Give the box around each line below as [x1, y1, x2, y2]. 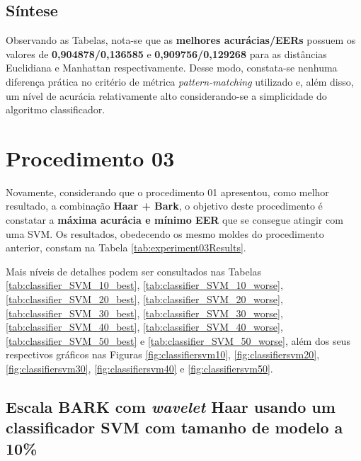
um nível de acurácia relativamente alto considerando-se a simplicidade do [6, 88, 327, 103]
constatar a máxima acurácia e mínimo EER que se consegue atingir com [6, 212, 343, 227]
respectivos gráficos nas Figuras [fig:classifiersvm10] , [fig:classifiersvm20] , [6, 347, 320, 362]
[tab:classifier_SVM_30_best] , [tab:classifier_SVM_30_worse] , [6, 305, 283, 320]
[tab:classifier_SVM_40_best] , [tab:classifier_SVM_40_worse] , [6, 319, 283, 334]
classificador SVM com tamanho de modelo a [6, 416, 343, 438]
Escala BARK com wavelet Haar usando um [6, 396, 336, 417]
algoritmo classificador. [6, 102, 105, 117]
